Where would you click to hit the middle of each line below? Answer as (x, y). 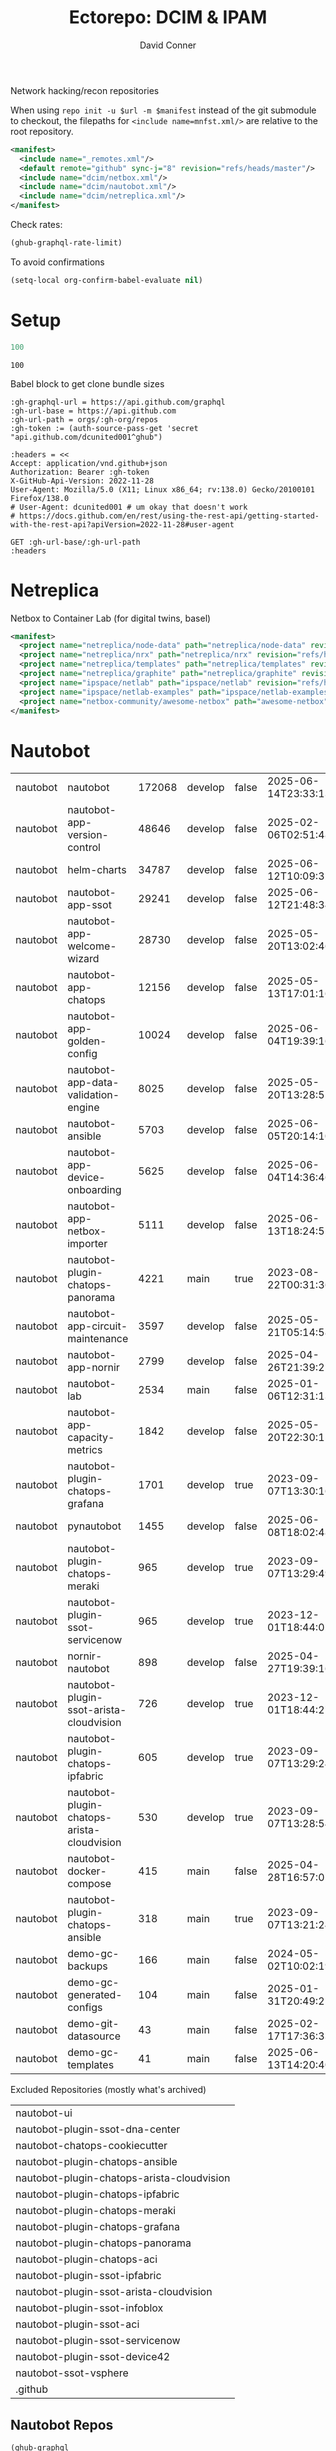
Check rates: (36, 225)
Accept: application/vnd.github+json (89, 463)
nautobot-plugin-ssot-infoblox (89, 2308)
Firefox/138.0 (40, 498)
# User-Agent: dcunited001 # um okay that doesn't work (129, 507)
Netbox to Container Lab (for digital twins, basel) (111, 618)
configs (85, 2008)
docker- (87, 1871)
